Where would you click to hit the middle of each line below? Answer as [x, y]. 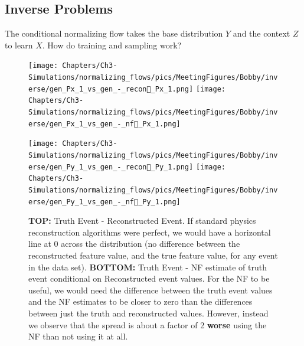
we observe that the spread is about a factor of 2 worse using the [148, 324]
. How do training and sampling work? [112, 45]
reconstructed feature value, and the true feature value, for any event [153, 255]
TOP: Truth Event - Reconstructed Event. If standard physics [142, 221]
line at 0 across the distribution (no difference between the [134, 244]
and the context [261, 33]
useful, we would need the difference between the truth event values [151, 290]
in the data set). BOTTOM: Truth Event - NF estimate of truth [148, 267]
